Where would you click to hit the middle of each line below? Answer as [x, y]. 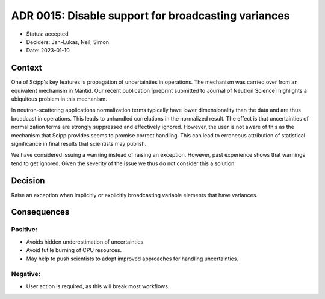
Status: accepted [47, 34]
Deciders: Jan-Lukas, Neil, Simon [68, 42]
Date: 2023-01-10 [48, 51]
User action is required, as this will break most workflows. [98, 286]
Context [26, 68]
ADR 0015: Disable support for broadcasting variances [150, 16]
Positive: [24, 230]
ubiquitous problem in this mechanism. [59, 99]
